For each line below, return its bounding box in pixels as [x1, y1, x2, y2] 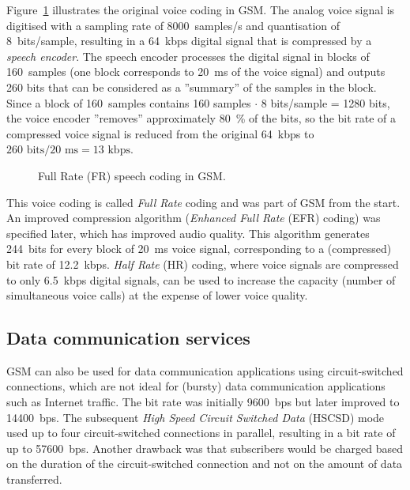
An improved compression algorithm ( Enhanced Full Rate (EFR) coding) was [6, 209, 381, 226]
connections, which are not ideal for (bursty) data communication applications [6, 378, 386, 394]
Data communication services [6, 326, 250, 350]
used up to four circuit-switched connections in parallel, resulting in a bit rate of [6, 424, 396, 441]
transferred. [6, 471, 62, 488]
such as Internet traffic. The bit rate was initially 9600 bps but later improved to [6, 394, 400, 410]
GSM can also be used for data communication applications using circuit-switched [6, 362, 404, 379]
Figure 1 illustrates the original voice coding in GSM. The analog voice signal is [6, 2, 395, 17]
